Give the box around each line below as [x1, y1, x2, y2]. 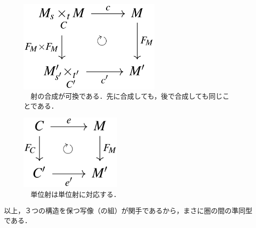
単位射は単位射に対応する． [30, 189, 120, 199]
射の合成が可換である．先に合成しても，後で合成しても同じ [30, 91, 223, 101]
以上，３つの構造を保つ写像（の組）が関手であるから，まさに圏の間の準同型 [4, 205, 253, 216]
